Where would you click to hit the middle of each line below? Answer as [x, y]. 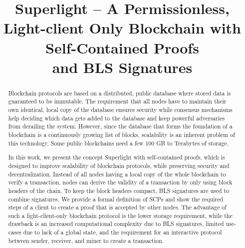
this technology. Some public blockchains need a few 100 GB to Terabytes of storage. [118, 143]
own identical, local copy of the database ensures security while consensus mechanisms [120, 110]
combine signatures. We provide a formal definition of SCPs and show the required [116, 199]
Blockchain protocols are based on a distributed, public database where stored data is [120, 93]
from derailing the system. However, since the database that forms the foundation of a [120, 126]
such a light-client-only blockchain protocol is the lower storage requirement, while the [120, 215]
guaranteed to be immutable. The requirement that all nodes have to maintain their [117, 101]
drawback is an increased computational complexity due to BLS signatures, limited [116, 224]
